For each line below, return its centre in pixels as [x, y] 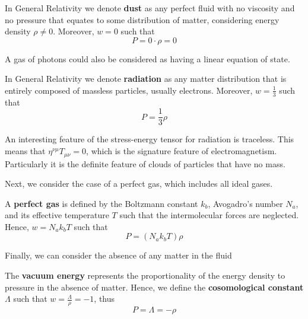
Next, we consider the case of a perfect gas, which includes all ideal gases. [139, 184]
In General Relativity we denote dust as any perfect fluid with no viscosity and [150, 8]
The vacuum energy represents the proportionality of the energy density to [145, 275]
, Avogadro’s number [245, 203]
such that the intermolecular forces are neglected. [209, 215]
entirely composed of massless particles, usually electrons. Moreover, [129, 90]
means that [25, 151]
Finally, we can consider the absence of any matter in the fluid [118, 255]
